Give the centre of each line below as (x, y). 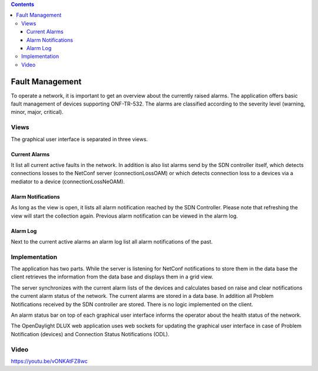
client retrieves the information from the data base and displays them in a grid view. (112, 277)
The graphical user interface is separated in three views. (79, 139)
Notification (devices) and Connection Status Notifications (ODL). (90, 334)
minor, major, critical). (37, 112)
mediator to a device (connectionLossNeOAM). (68, 181)
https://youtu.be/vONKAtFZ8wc (49, 361)
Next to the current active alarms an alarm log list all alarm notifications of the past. (112, 241)
